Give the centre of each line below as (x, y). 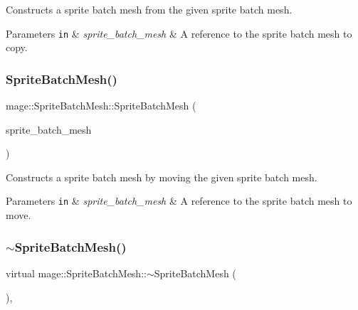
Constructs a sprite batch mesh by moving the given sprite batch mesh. (162, 177)
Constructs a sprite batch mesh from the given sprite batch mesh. (149, 9)
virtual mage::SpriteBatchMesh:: (76, 273)
